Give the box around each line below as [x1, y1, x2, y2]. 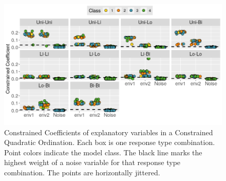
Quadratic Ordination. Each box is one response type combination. [4, 137, 215, 148]
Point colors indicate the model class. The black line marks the [4, 147, 202, 157]
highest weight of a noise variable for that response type [4, 157, 181, 168]
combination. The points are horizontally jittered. [4, 167, 160, 178]
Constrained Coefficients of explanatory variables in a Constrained [4, 126, 213, 137]
